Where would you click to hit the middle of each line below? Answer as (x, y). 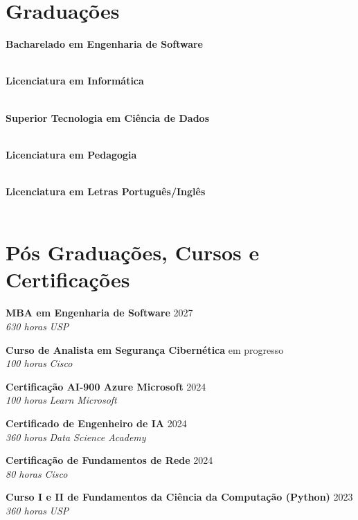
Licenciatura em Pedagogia (71, 154)
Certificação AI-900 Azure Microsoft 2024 (106, 386)
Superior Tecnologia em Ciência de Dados (108, 117)
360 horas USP (37, 510)
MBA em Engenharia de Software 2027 (99, 313)
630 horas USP (37, 326)
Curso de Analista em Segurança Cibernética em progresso (145, 349)
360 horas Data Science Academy (76, 437)
